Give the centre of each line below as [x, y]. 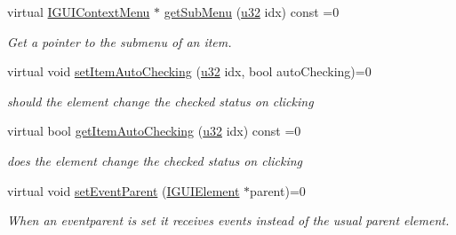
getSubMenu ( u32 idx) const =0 [252, 12]
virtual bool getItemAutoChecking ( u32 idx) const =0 [154, 131]
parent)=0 [278, 190]
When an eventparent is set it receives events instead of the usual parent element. [228, 220]
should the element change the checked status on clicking [160, 101]
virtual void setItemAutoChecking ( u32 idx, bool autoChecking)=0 [189, 71]
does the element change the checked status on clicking [155, 160]
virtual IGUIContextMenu [79, 12]
